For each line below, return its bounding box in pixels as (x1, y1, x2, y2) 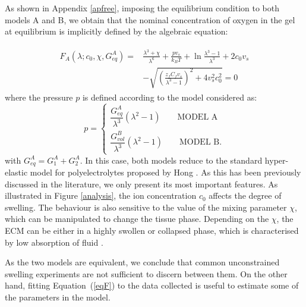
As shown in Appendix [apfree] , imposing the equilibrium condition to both (5, 2, 280, 14)
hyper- (264, 153, 289, 166)
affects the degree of (209, 189, 282, 202)
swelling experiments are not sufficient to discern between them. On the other (5, 267, 288, 280)
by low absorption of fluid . (5, 236, 103, 248)
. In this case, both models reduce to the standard (80, 153, 263, 166)
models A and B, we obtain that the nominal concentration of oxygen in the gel (5, 13, 295, 26)
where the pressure (5, 91, 73, 104)
